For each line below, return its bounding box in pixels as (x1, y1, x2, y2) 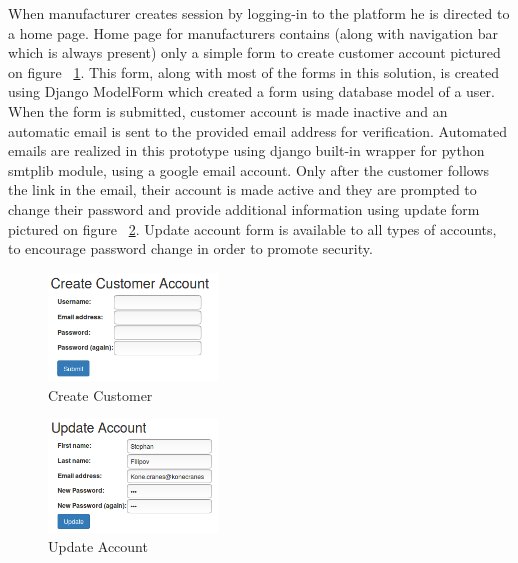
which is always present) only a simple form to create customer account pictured (8, 42, 501, 63)
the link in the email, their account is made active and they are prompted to (8, 179, 477, 200)
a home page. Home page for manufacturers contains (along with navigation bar (8, 22, 498, 43)
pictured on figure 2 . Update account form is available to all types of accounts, (8, 218, 497, 239)
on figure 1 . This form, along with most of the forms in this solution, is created (8, 61, 500, 82)
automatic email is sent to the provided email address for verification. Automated (8, 120, 507, 141)
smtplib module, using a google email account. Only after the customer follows (8, 159, 490, 180)
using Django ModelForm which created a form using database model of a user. (8, 81, 495, 102)
